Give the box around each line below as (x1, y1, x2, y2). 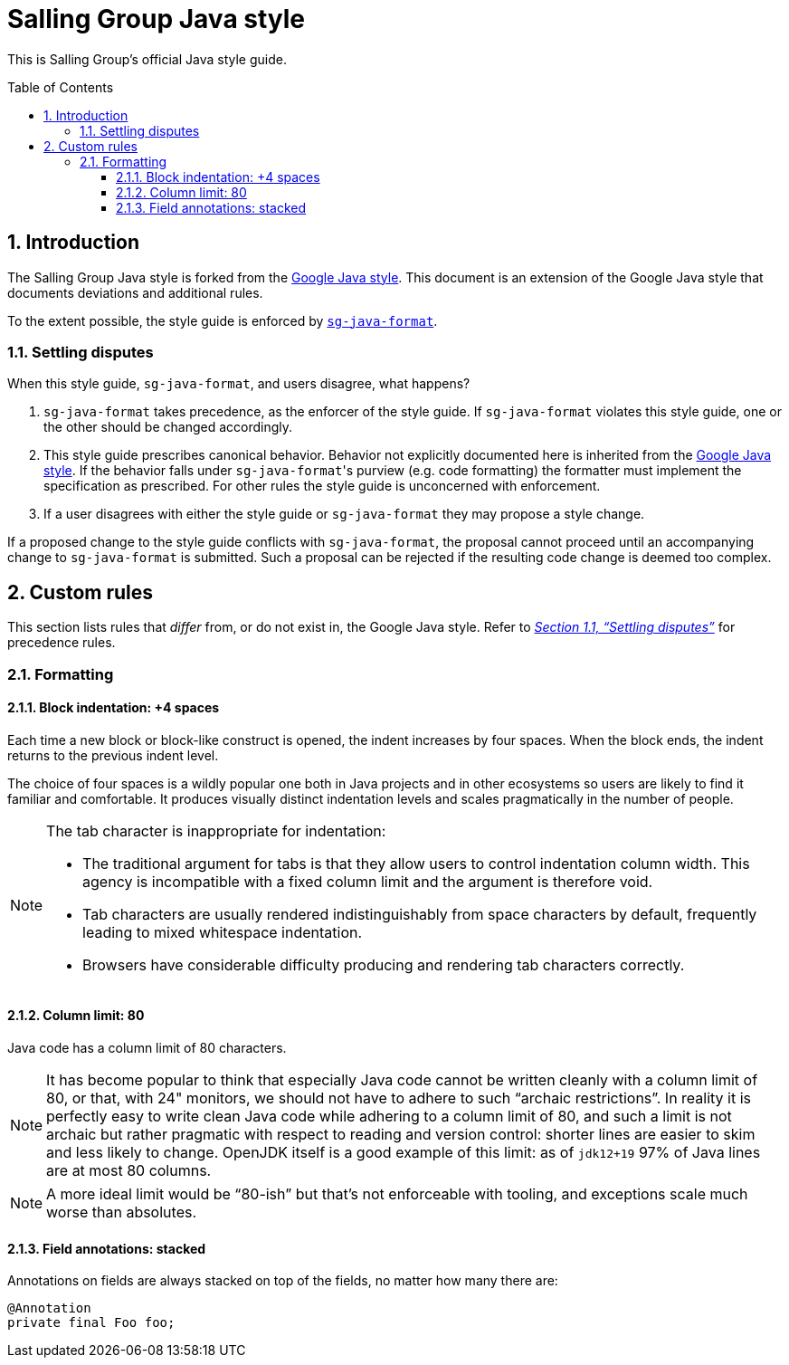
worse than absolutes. (46, 1203, 197, 1221)
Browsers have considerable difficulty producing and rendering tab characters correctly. (82, 955, 685, 974)
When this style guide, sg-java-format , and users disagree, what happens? (7, 376, 471, 392)
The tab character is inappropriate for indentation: (46, 821, 386, 840)
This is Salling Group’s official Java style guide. (7, 51, 287, 67)
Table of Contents (7, 79, 114, 95)
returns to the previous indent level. (7, 747, 219, 763)
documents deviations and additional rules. (7, 284, 263, 301)
